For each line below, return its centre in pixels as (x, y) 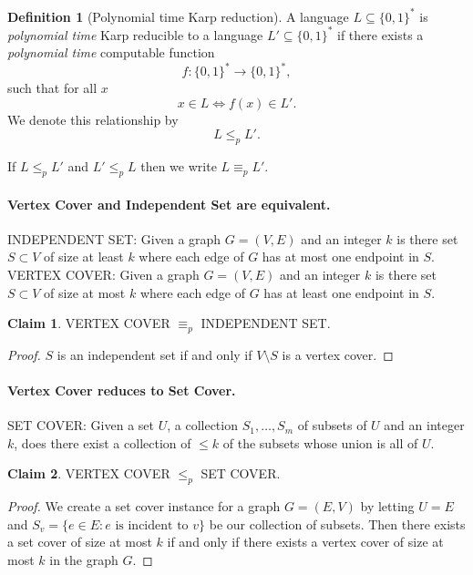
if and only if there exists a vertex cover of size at (305, 542)
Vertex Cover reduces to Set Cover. (122, 390)
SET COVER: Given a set (81, 425)
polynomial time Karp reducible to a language (135, 34)
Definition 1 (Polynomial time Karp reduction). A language (178, 16)
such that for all (52, 88)
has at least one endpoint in (341, 292)
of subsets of (332, 425)
